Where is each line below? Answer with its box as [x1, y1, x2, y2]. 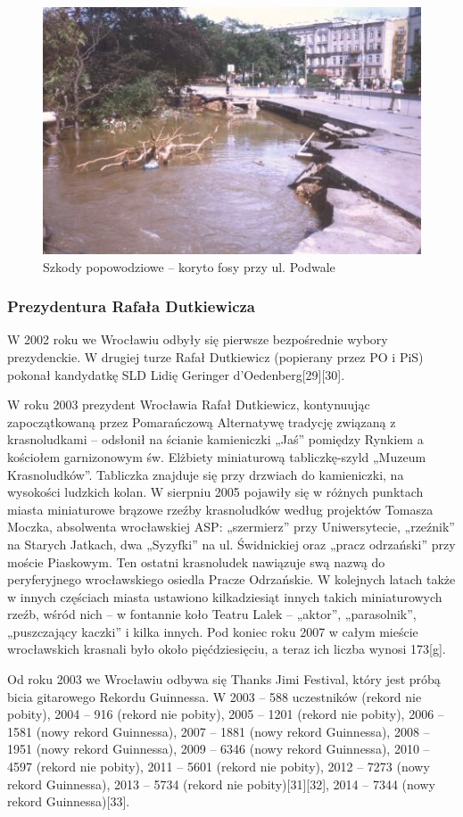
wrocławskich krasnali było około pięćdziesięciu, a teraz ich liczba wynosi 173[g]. [7, 640, 446, 658]
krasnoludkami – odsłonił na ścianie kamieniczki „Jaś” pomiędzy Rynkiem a [7, 430, 424, 449]
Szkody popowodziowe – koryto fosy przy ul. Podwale [43, 257, 335, 276]
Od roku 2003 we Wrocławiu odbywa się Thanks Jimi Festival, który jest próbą [7, 670, 441, 689]
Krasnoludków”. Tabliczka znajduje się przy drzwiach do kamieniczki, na [7, 465, 404, 483]
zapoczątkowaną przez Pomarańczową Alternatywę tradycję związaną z [7, 412, 396, 431]
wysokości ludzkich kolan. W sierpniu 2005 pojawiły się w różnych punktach [7, 483, 424, 501]
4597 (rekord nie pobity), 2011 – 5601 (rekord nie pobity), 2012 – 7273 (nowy [7, 757, 430, 776]
